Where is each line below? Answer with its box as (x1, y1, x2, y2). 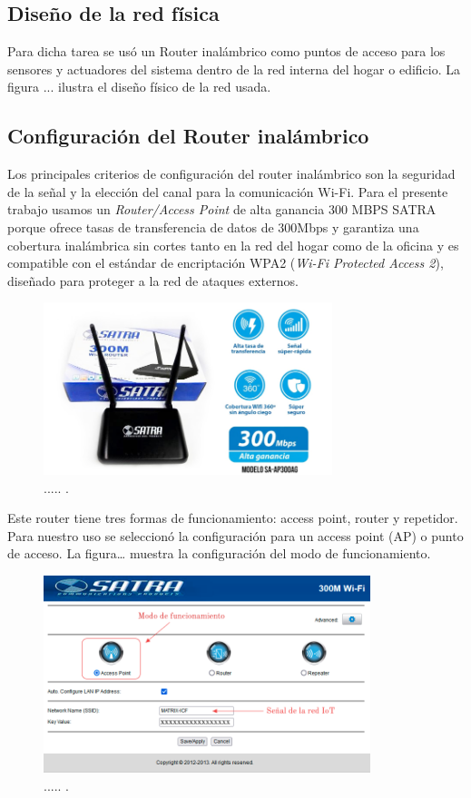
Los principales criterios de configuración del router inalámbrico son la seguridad (7, 164, 456, 183)
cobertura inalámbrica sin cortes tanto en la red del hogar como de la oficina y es (7, 235, 459, 254)
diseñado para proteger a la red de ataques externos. (7, 271, 299, 290)
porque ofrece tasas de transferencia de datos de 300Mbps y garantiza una (7, 217, 419, 236)
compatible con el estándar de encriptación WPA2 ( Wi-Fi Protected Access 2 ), (7, 253, 444, 272)
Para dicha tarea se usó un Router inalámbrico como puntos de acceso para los (7, 42, 446, 61)
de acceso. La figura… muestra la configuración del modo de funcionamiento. (7, 544, 431, 563)
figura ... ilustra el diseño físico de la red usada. (7, 77, 271, 96)
